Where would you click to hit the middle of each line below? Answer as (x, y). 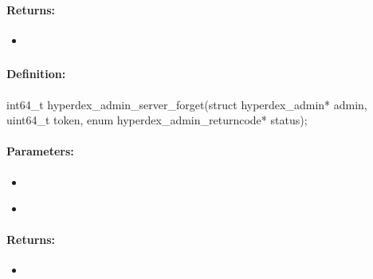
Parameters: (40, 151)
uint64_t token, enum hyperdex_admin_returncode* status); (157, 120)
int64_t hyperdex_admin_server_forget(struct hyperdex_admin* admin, (187, 104)
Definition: (36, 74)
